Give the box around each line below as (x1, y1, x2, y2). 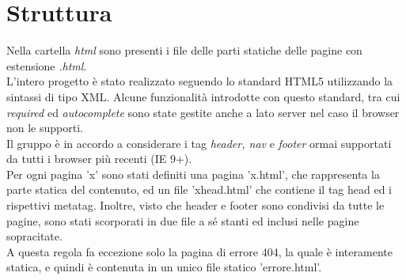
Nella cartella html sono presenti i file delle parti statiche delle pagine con (6, 42, 362, 59)
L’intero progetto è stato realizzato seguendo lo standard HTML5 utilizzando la (6, 73, 393, 89)
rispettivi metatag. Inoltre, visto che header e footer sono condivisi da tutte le (6, 197, 385, 214)
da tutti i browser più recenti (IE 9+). (6, 150, 192, 167)
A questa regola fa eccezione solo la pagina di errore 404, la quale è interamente (6, 243, 393, 259)
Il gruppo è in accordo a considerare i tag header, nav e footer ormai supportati (6, 134, 392, 151)
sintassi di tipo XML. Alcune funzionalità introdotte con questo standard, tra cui (6, 88, 400, 104)
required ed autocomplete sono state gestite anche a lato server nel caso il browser (6, 104, 400, 120)
